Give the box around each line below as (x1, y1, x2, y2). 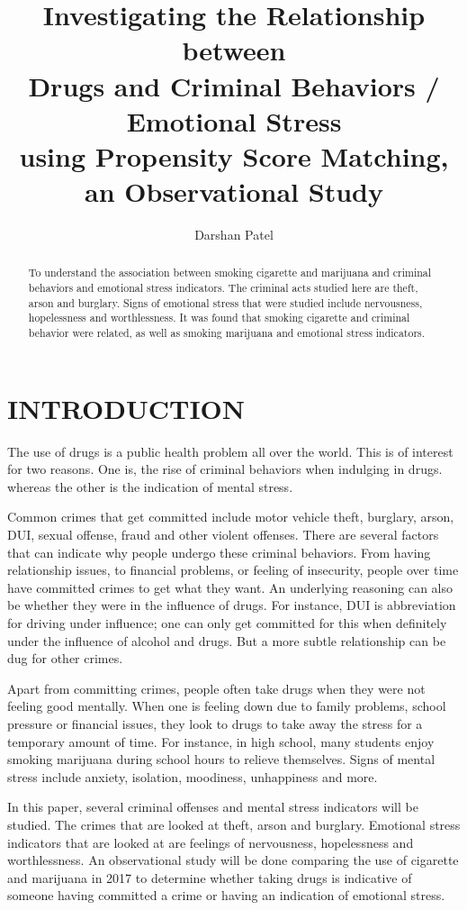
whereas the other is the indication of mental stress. (7, 477, 293, 496)
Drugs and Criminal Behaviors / (28, 67, 440, 104)
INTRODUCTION (7, 389, 246, 426)
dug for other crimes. (7, 649, 123, 668)
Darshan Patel (194, 225, 274, 244)
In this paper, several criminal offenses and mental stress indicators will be (7, 797, 418, 816)
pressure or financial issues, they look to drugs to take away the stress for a (7, 714, 423, 733)
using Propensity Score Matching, (19, 137, 449, 174)
